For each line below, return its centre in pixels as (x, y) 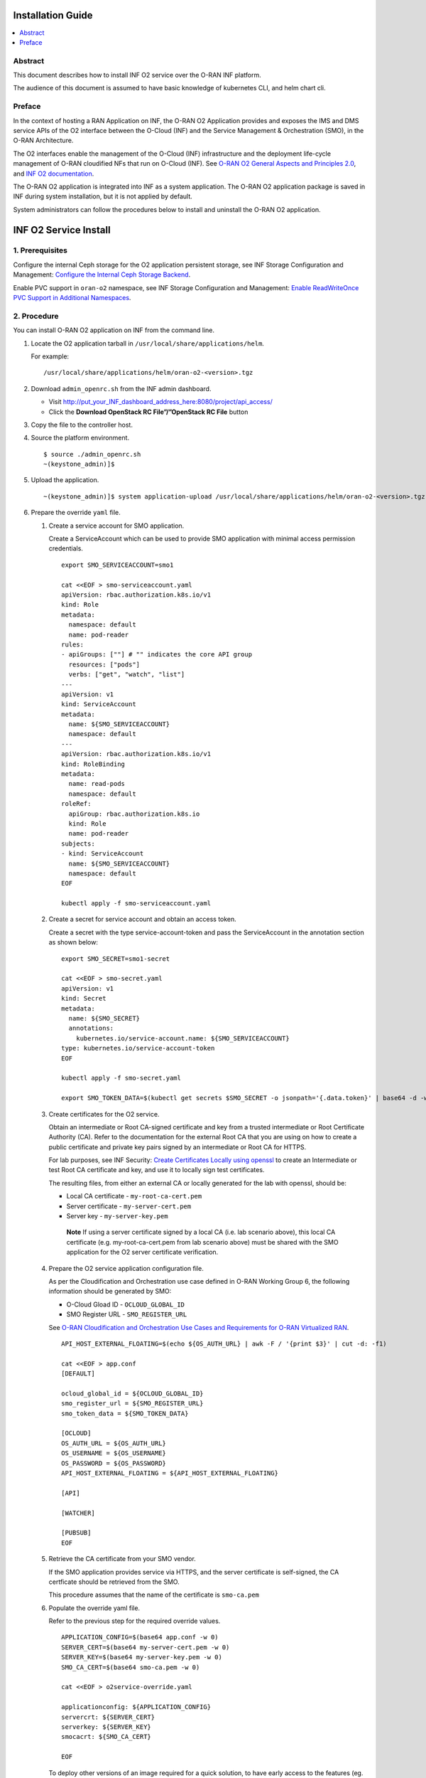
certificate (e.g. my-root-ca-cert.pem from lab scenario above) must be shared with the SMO (202, 1242)
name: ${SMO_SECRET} (104, 1018)
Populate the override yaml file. (94, 1608)
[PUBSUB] (76, 1533)
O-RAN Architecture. (43, 140)
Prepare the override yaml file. (76, 513)
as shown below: (73, 942)
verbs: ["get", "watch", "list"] (127, 675)
